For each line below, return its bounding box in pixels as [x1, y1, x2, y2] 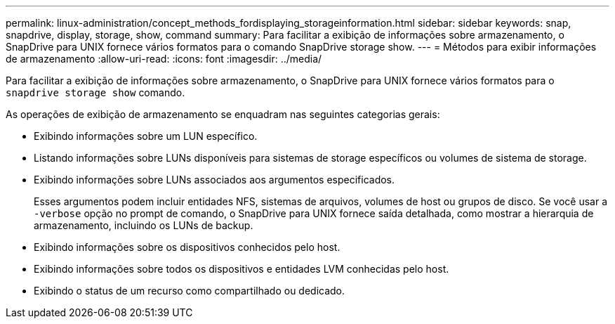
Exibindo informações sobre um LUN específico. [34, 130, 258, 142]
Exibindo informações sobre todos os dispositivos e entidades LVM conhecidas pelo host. [34, 263, 449, 275]
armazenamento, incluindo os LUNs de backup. [34, 219, 253, 231]
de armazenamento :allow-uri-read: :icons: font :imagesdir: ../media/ [6, 53, 322, 65]
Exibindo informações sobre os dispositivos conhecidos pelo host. [34, 241, 340, 253]
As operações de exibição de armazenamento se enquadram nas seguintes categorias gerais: [6, 108, 440, 120]
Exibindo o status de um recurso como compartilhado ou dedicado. [34, 285, 345, 297]
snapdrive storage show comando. [6, 86, 185, 98]
